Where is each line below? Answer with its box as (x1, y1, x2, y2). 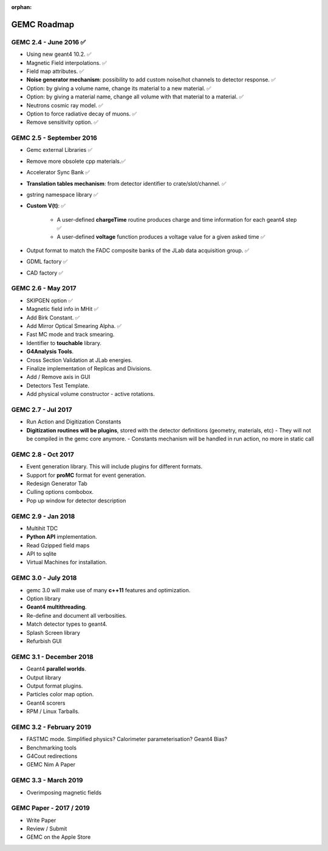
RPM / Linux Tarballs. (26, 708, 80, 715)
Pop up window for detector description (26, 497, 126, 504)
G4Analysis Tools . (26, 348, 74, 355)
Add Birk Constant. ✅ (26, 313, 80, 321)
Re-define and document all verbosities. (26, 612, 127, 619)
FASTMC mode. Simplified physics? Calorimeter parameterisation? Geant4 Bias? (26, 736, 228, 743)
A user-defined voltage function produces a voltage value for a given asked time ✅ (56, 233, 265, 240)
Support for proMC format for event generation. (26, 471, 146, 479)
